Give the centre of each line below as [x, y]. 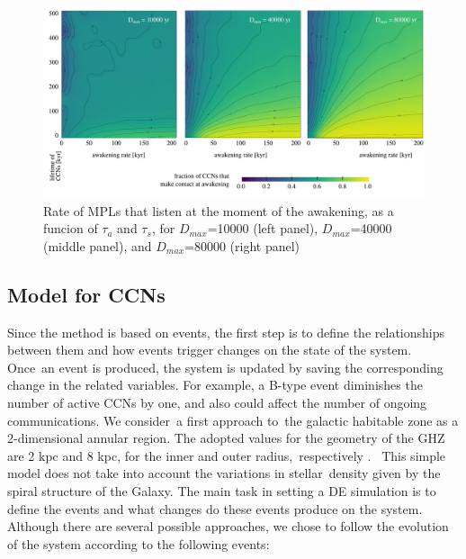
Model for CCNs [86, 294]
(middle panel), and [98, 245]
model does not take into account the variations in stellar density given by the [224, 473]
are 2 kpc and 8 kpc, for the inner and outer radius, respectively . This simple [227, 455]
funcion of [71, 228]
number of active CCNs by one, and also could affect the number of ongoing [217, 402]
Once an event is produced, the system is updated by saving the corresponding [225, 367]
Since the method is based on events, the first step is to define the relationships [226, 332]
